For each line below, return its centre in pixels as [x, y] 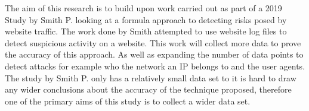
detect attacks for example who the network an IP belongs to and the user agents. [155, 66]
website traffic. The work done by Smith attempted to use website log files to [146, 31]
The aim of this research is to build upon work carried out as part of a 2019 [143, 8]
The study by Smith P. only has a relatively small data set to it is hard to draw [151, 77]
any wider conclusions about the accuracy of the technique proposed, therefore [148, 89]
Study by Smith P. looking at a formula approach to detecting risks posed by [146, 19]
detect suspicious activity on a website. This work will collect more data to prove [153, 42]
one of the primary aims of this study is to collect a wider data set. [128, 101]
